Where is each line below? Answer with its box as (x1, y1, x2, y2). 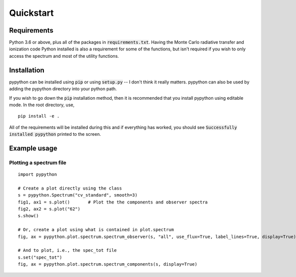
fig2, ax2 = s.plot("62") (18, 206, 81, 212)
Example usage (9, 144, 58, 153)
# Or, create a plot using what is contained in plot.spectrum (18, 227, 174, 233)
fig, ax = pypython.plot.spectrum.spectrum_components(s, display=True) (18, 262, 197, 267)
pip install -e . (18, 114, 60, 119)
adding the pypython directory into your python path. (9, 86, 117, 92)
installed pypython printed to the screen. (9, 131, 101, 137)
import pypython (18, 172, 57, 177)
